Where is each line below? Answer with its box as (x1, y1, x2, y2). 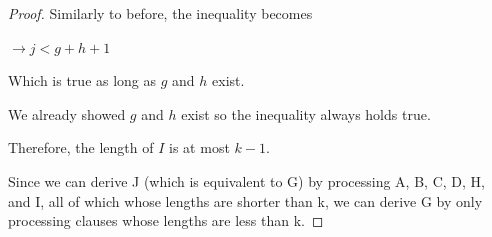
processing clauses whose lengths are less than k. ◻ (8, 210, 324, 231)
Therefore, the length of (8, 137, 154, 158)
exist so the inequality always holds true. (181, 103, 431, 124)
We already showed (8, 103, 126, 124)
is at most (169, 137, 230, 158)
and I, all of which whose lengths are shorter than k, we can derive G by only (8, 190, 483, 211)
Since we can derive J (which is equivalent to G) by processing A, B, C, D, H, (8, 170, 485, 191)
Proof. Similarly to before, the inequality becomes (8, 3, 313, 23)
